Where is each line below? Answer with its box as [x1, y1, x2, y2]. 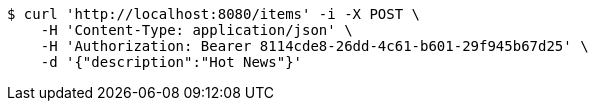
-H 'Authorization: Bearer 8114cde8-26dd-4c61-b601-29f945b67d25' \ [40, 38, 589, 54]
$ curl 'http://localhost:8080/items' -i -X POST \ [7, 6, 421, 22]
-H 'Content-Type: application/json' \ [40, 22, 353, 38]
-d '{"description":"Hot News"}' [40, 54, 303, 70]
